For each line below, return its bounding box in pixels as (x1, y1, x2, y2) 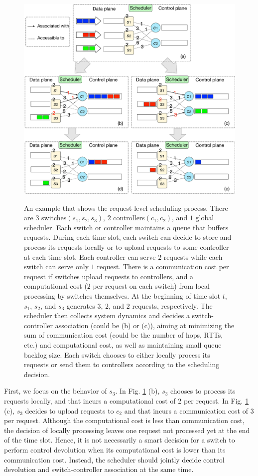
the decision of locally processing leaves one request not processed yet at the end (4, 425, 250, 435)
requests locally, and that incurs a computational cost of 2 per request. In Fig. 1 (4, 395, 249, 406)
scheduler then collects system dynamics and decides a (24, 310, 190, 321)
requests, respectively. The (132, 300, 213, 311)
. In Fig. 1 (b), (115, 386, 160, 396)
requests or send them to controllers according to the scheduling (24, 359, 220, 370)
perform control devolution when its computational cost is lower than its (4, 444, 226, 455)
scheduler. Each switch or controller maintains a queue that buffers (24, 222, 229, 232)
